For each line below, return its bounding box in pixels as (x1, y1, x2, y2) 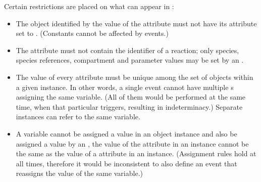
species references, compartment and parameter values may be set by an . (16, 55, 244, 65)
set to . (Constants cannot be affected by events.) (16, 28, 169, 38)
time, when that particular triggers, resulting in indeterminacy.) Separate (16, 101, 243, 112)
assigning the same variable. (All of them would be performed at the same (16, 92, 246, 102)
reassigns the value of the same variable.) (16, 168, 143, 178)
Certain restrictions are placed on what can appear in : (4, 1, 174, 11)
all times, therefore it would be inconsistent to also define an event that (16, 158, 237, 168)
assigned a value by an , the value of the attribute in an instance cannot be (16, 138, 249, 149)
